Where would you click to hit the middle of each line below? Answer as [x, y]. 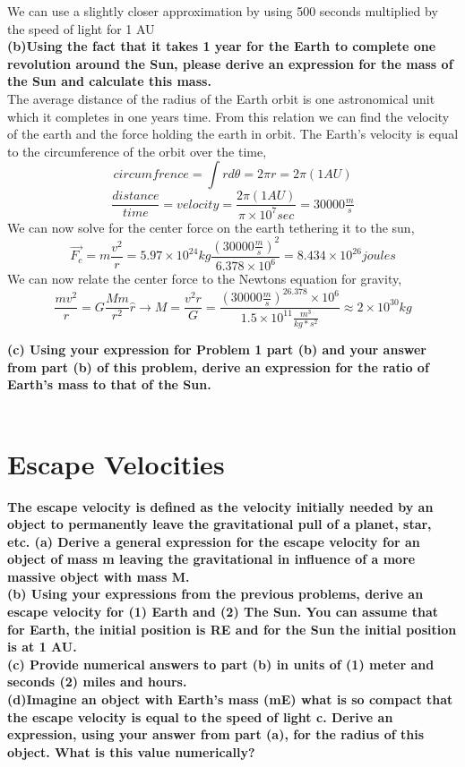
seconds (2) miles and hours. [97, 682]
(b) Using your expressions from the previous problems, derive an [215, 594]
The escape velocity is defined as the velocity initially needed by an [220, 506]
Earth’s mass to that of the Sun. [109, 384]
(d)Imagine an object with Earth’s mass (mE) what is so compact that [230, 699]
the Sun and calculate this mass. [109, 81]
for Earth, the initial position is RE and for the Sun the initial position [232, 629]
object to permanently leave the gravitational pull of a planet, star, [220, 524]
